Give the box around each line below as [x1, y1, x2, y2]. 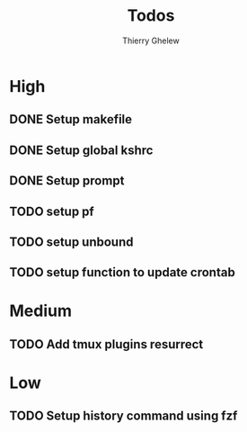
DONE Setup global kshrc [9, 142, 154, 157]
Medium [9, 301, 72, 321]
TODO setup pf [9, 203, 94, 219]
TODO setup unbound [9, 234, 134, 249]
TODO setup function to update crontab [9, 265, 235, 280]
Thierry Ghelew [122, 35, 180, 46]
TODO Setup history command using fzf [9, 409, 238, 424]
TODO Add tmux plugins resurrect [9, 337, 204, 352]
